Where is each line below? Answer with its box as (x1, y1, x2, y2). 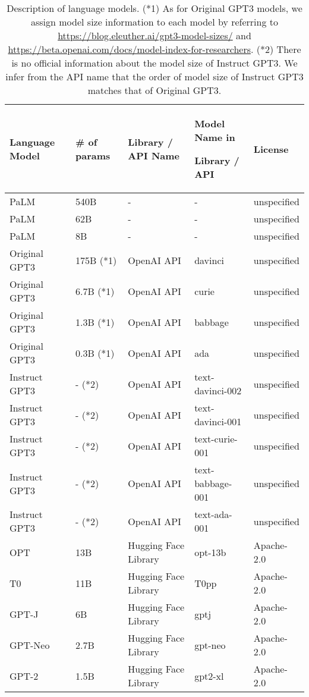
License (253, 142, 289, 156)
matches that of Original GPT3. (87, 83, 222, 97)
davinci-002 (194, 384, 242, 397)
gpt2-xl (194, 668, 224, 683)
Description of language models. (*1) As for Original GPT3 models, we (7, 1, 302, 15)
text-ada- (194, 507, 232, 521)
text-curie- (194, 432, 238, 445)
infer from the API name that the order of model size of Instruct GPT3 (5, 70, 304, 83)
